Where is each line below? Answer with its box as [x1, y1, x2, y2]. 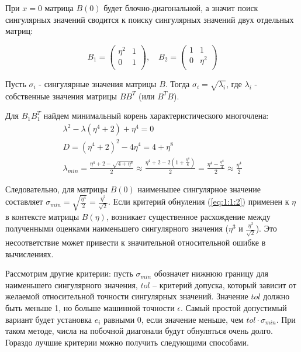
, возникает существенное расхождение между [106, 210, 271, 222]
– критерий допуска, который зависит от [153, 278, 296, 291]
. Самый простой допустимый [181, 301, 287, 313]
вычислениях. [5, 247, 54, 260]
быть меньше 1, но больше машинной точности [5, 301, 175, 313]
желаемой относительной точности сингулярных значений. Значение [5, 290, 248, 302]
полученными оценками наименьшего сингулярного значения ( [5, 222, 229, 234]
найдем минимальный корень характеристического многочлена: [43, 109, 269, 122]
